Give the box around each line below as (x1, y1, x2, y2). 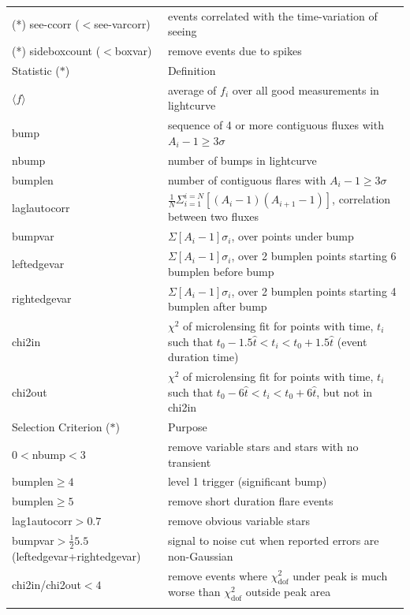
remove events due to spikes (167, 43, 302, 59)
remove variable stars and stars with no (167, 438, 359, 454)
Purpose (167, 419, 207, 435)
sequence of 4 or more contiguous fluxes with (167, 117, 384, 133)
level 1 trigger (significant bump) (167, 473, 327, 490)
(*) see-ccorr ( (12, 15, 80, 32)
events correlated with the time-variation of (167, 7, 378, 24)
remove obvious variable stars (167, 512, 310, 529)
